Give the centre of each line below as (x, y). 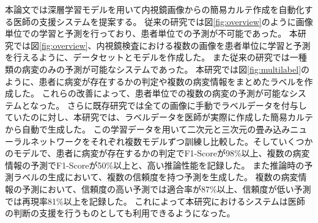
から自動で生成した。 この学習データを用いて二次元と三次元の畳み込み (148, 129)
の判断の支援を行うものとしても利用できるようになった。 (120, 213)
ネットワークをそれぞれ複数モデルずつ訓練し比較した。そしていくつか (172, 141)
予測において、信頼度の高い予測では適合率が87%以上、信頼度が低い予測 (166, 188)
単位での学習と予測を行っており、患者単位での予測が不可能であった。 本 (151, 33)
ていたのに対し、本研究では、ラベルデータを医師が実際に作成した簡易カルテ (159, 117)
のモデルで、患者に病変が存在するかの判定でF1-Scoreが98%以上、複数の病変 (157, 153)
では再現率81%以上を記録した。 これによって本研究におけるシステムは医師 (155, 201)
